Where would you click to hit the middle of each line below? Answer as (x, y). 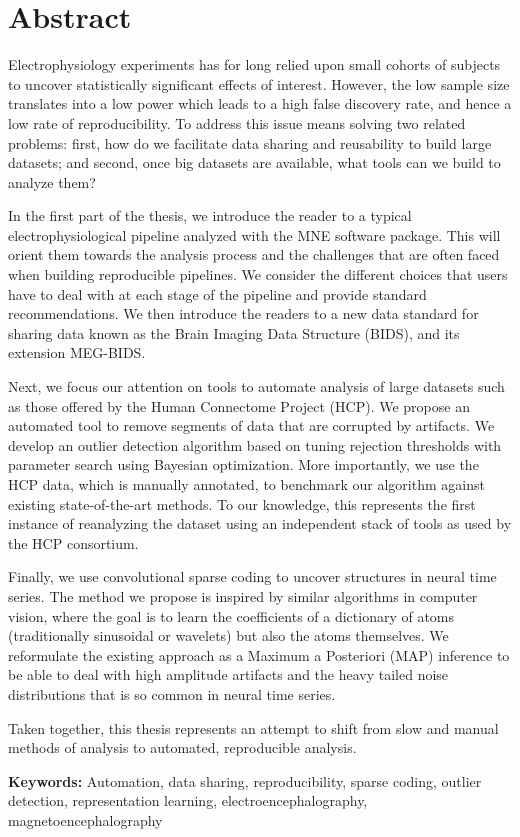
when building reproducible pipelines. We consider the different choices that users (258, 274)
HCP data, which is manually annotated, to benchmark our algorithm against (246, 484)
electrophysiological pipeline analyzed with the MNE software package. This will (254, 234)
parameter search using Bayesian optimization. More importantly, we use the (243, 464)
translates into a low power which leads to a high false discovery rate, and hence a (260, 103)
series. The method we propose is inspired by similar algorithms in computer (243, 595)
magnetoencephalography (85, 819)
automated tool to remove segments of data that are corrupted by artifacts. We (251, 425)
